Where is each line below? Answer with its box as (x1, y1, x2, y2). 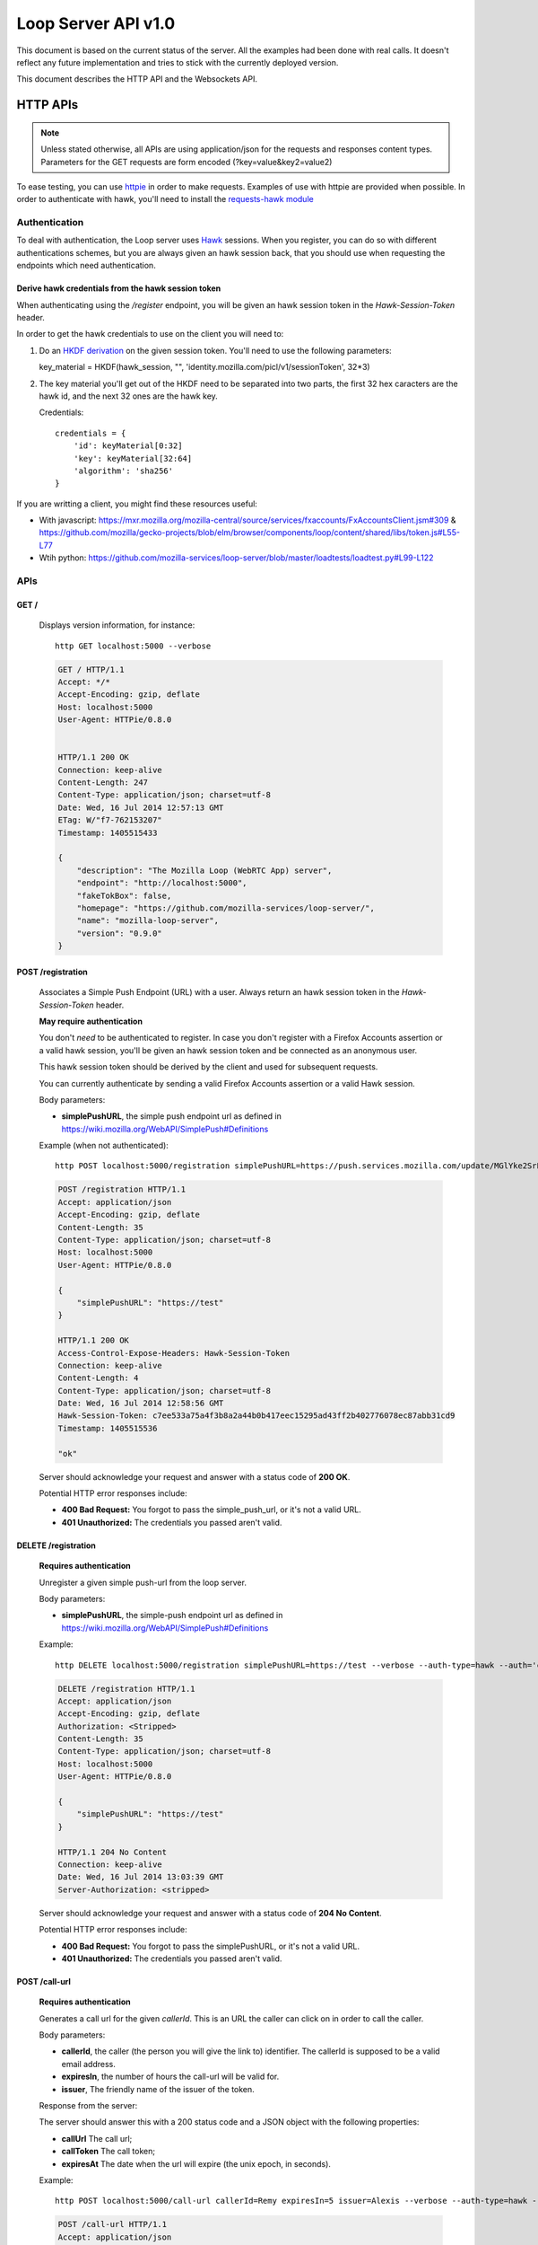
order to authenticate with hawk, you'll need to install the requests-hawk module (16, 194, 314, 205)
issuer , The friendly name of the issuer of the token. (61, 2083, 255, 2094)
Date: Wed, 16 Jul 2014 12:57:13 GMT (57, 802, 224, 813)
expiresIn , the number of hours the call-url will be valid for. (61, 2071, 280, 2082)
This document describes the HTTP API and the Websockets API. (16, 74, 257, 84)
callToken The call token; (61, 2146, 156, 2157)
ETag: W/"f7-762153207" (57, 815, 163, 825)
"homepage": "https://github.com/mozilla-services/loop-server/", (76, 903, 376, 913)
